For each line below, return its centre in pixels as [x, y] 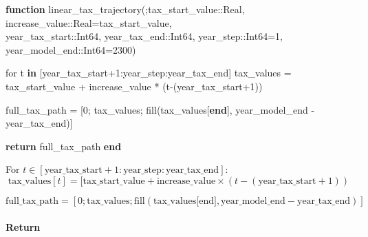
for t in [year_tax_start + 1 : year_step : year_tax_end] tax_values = [149, 73]
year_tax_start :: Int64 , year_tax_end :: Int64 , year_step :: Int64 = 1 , [144, 36]
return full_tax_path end [64, 146]
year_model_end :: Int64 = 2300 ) [71, 49]
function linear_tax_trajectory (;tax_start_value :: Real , [125, 9]
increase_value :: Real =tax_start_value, [89, 22]
